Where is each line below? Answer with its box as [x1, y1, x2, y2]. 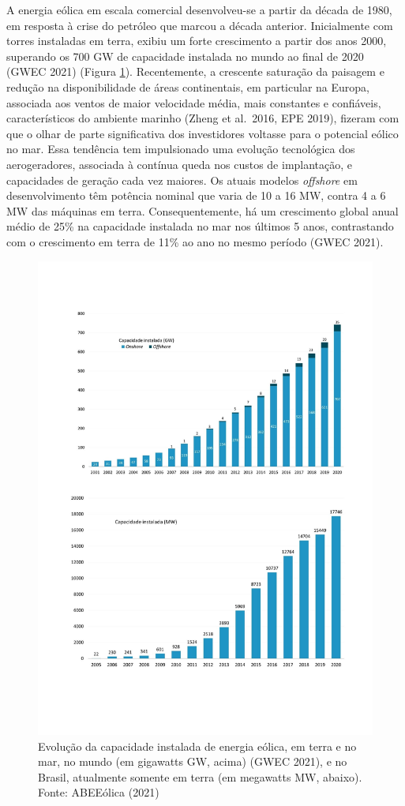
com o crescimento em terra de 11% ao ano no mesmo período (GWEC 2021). [6, 233, 384, 249]
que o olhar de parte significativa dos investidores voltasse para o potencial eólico [6, 125, 399, 141]
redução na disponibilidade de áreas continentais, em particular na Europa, [6, 78, 369, 95]
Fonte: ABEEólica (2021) [38, 784, 159, 800]
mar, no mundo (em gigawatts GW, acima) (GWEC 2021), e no [38, 753, 347, 770]
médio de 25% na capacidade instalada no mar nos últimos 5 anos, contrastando [6, 218, 394, 234]
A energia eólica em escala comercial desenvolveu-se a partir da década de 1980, [6, 2, 392, 17]
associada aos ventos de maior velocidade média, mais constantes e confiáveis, [6, 94, 381, 111]
